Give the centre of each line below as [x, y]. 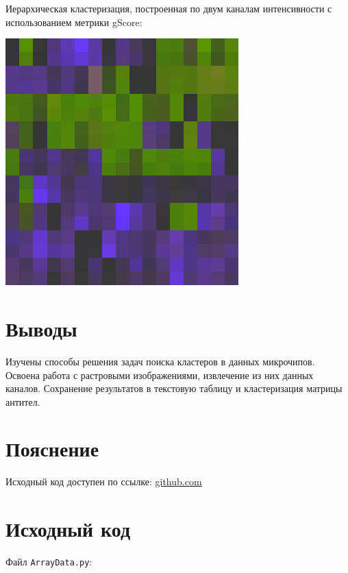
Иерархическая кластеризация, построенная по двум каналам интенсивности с [169, 8]
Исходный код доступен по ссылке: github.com [104, 481]
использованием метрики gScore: [74, 22]
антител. [23, 401]
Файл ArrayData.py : [49, 562]
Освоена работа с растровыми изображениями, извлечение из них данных [160, 375]
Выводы [41, 328]
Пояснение [52, 449]
